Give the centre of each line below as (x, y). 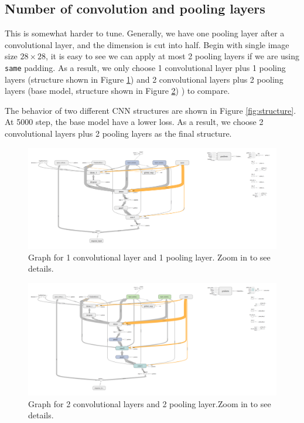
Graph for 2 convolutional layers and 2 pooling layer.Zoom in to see (150, 403)
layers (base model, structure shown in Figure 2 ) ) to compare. (117, 91)
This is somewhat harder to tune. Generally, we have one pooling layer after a (145, 33)
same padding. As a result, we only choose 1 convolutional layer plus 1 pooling (145, 67)
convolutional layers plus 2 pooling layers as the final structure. (118, 133)
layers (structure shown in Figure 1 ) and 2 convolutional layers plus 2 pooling (144, 79)
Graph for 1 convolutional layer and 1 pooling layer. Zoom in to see (149, 257)
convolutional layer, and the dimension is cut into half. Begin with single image (147, 44)
